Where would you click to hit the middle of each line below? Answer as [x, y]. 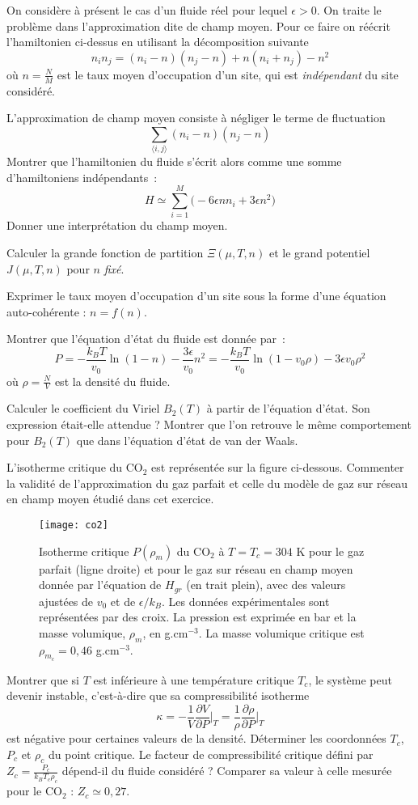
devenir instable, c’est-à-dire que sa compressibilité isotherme [158, 695]
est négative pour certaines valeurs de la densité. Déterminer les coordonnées [196, 738]
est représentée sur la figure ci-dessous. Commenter [278, 467]
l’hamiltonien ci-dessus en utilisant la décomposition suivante [158, 42]
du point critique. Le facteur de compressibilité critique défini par [211, 754]
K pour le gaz [330, 551]
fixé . [114, 268]
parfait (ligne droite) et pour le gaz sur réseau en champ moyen [196, 568]
